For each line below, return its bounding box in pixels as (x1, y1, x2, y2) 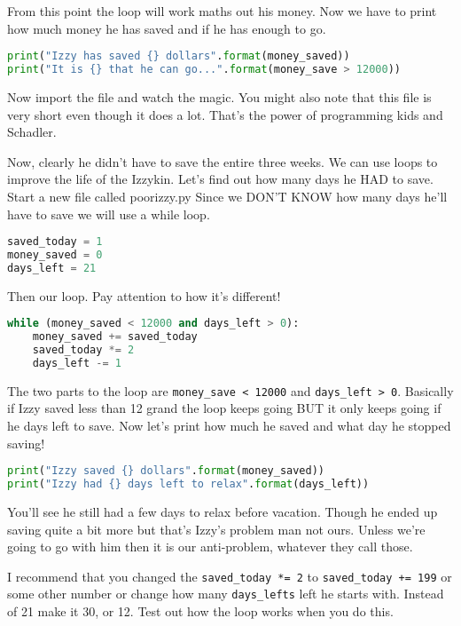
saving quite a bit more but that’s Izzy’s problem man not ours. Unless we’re (7, 519, 426, 538)
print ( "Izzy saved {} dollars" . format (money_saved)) (7, 464, 324, 478)
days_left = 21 (7, 261, 97, 274)
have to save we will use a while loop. (7, 204, 210, 223)
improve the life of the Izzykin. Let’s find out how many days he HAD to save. (7, 170, 434, 188)
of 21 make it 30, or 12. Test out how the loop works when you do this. (7, 602, 394, 621)
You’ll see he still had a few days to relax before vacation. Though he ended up (7, 503, 438, 520)
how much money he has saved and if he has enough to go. (7, 19, 326, 37)
